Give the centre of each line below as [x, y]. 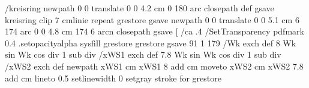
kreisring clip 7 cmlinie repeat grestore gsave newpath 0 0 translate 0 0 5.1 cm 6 [152, 19]
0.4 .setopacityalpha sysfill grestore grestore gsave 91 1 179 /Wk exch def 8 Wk [151, 43]
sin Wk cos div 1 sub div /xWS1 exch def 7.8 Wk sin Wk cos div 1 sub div [143, 54]
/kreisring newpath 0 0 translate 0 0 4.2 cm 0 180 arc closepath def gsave [139, 8]
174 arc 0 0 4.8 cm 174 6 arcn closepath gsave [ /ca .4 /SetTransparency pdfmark [154, 31]
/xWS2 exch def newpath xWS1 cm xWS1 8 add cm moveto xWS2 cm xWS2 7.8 [154, 66]
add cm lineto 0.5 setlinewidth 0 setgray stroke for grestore [113, 78]
